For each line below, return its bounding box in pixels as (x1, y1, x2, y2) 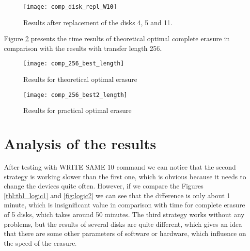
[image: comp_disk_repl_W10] (23, 3, 117, 10)
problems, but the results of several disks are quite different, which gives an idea (4, 219, 242, 229)
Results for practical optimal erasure (23, 105, 132, 115)
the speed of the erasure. (4, 237, 77, 248)
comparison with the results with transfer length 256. (4, 43, 162, 53)
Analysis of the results (4, 134, 156, 154)
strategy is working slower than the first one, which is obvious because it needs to (4, 171, 246, 181)
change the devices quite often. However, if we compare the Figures (4, 181, 203, 191)
